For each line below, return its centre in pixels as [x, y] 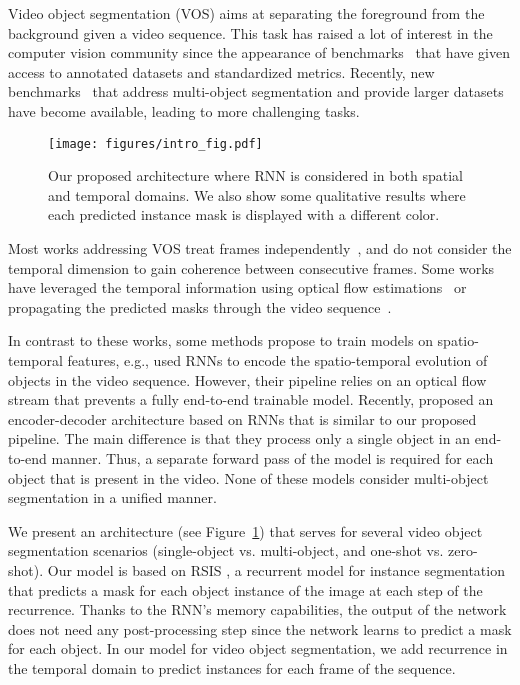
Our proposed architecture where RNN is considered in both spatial [255, 175]
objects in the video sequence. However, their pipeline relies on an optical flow [247, 379]
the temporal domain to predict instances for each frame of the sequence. [232, 667]
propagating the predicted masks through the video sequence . [200, 306]
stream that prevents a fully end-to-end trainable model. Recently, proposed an [251, 399]
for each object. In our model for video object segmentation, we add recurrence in [258, 648]
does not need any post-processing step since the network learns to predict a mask [260, 628]
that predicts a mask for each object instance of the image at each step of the [245, 589]
